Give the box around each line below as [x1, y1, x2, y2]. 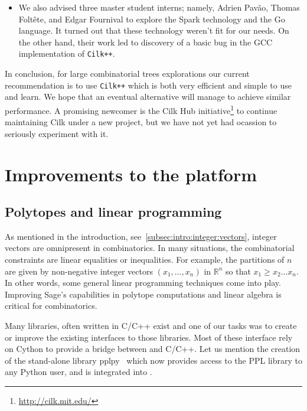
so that [226, 265, 251, 277]
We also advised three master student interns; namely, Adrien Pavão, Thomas [18, 1, 300, 13]
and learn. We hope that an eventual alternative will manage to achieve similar [5, 90, 291, 103]
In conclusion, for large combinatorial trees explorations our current [5, 67, 250, 80]
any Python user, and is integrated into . [5, 366, 152, 378]
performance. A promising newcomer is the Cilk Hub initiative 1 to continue [5, 102, 277, 116]
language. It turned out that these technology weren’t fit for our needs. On [18, 24, 289, 37]
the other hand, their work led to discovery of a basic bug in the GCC [18, 35, 273, 48]
